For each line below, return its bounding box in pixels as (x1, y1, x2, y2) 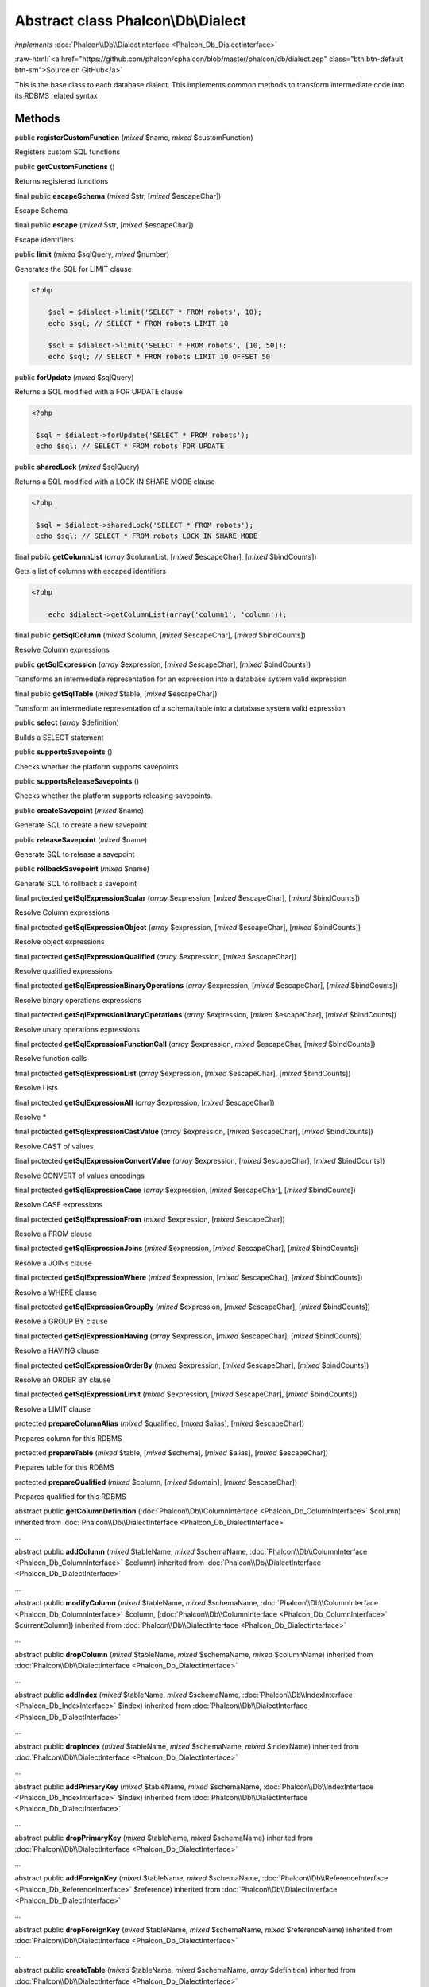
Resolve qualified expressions (14, 966, 113, 976)
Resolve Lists (14, 1083, 59, 1093)
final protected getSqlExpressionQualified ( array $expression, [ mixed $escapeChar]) (14, 951, 297, 961)
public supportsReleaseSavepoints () (14, 776, 140, 786)
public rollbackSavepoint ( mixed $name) (14, 864, 150, 873)
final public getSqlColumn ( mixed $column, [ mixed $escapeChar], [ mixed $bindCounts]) (14, 630, 306, 640)
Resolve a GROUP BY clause (14, 1316, 108, 1327)
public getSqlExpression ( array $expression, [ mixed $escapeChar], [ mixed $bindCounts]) (14, 660, 311, 669)
